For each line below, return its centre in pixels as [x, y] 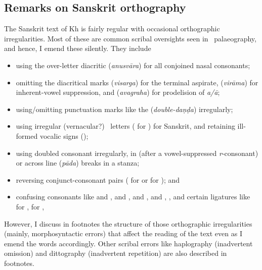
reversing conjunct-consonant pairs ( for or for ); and [98, 179]
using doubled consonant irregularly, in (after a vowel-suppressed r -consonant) [137, 153]
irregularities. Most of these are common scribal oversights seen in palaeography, [130, 38]
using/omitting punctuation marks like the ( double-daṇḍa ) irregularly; [124, 109]
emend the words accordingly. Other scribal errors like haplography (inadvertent [128, 243]
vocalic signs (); [64, 136]
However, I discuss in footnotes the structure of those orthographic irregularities [128, 223]
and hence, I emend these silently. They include [78, 48]
